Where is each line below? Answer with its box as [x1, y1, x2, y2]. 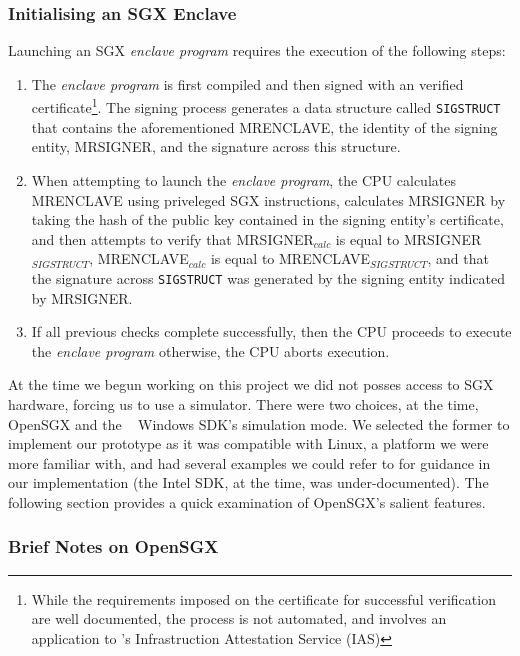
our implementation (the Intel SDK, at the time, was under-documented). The [8, 472, 489, 493]
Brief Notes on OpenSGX [8, 534, 219, 559]
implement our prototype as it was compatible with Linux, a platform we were [8, 433, 489, 454]
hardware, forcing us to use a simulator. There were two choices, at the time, [8, 393, 479, 414]
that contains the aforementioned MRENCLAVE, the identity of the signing [31, 116, 498, 137]
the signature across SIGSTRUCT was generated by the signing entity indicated [31, 267, 506, 288]
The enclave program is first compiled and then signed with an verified [31, 73, 464, 94]
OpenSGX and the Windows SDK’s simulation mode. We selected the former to [8, 413, 510, 434]
